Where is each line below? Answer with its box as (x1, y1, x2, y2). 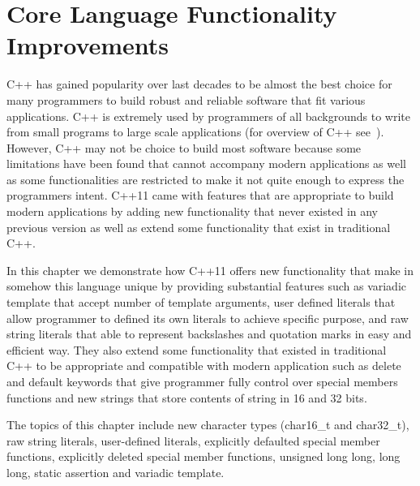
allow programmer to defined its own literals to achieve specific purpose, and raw (6, 309, 409, 326)
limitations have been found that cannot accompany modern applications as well (6, 155, 407, 172)
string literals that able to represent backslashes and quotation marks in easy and (6, 325, 412, 342)
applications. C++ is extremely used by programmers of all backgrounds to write (6, 107, 411, 124)
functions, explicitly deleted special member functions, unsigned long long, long (6, 448, 401, 465)
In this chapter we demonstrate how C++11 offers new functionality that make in (6, 261, 414, 278)
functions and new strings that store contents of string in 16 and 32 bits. (6, 389, 367, 406)
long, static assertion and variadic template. (6, 463, 225, 480)
